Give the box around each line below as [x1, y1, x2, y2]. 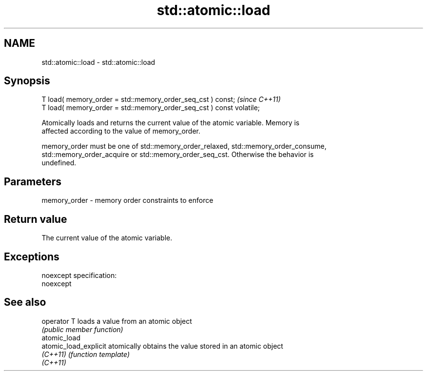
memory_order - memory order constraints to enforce [41, 196, 213, 205]
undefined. [41, 158, 77, 167]
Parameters [4, 175, 61, 188]
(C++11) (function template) [41, 350, 130, 358]
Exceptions [4, 250, 59, 263]
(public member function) [41, 325, 123, 334]
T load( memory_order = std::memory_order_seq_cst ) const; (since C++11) [41, 95, 281, 104]
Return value [4, 213, 67, 225]
